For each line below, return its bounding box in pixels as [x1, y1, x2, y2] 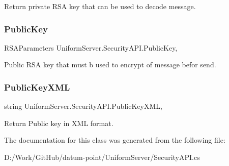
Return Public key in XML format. [4, 117, 113, 128]
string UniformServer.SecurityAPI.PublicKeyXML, [4, 101, 162, 111]
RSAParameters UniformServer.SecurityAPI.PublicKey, [4, 42, 178, 53]
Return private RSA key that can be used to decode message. [4, 1, 196, 11]
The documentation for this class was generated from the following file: [4, 135, 225, 145]
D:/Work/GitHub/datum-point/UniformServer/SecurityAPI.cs [4, 152, 200, 162]
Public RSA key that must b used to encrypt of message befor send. [4, 59, 216, 70]
